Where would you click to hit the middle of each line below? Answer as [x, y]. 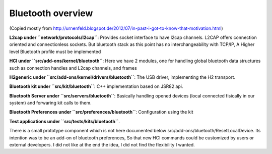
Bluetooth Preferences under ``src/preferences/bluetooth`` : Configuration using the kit [101, 112]
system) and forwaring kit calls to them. [50, 103]
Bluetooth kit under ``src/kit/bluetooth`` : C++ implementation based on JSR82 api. [96, 86]
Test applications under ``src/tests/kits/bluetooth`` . [65, 121]
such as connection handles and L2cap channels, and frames [73, 68]
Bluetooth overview [51, 13]
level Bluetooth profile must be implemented [55, 52]
